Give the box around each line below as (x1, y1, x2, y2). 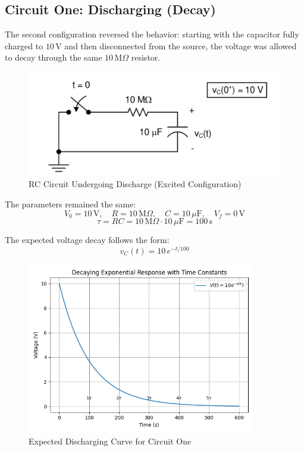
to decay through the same (5, 51, 102, 64)
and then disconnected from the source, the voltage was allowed (64, 39, 297, 52)
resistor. (131, 51, 161, 64)
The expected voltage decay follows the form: (5, 233, 170, 245)
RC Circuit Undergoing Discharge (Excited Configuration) (29, 178, 242, 190)
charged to (5, 39, 43, 52)
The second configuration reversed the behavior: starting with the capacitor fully (5, 28, 299, 40)
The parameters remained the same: (5, 197, 136, 210)
